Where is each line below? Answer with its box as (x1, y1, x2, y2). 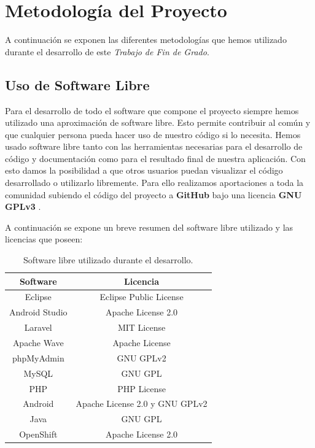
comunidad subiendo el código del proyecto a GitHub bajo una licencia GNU (5, 188, 302, 201)
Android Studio (9, 306, 68, 319)
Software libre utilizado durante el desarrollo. (23, 253, 193, 266)
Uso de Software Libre (5, 75, 150, 94)
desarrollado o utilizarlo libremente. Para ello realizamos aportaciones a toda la (5, 176, 304, 189)
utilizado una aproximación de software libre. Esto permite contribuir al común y (5, 116, 311, 129)
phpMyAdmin (12, 351, 64, 364)
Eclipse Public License (99, 290, 184, 303)
